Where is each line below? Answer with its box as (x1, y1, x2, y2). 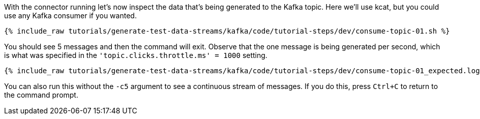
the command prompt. (4, 91, 78, 99)
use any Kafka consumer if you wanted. (4, 11, 137, 20)
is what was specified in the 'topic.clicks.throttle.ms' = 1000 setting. (4, 51, 267, 59)
